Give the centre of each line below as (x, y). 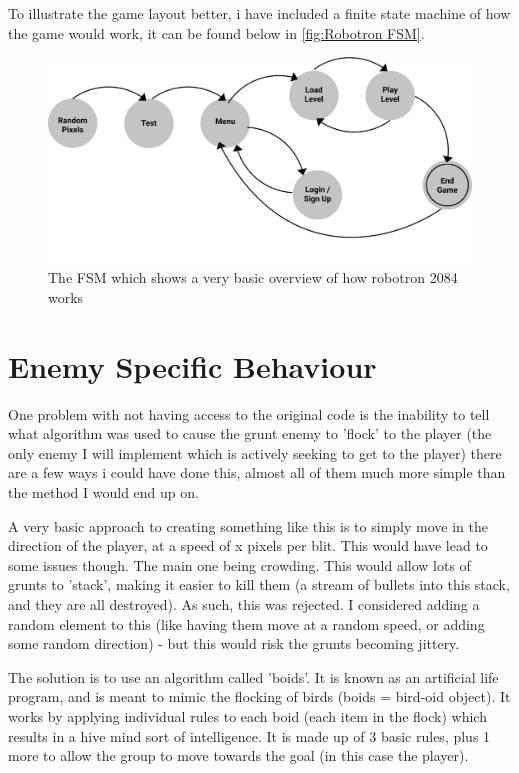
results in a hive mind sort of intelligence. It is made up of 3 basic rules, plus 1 (249, 735)
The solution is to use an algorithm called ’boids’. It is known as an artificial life (253, 676)
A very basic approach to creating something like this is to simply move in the (248, 525)
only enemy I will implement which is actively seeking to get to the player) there (255, 452)
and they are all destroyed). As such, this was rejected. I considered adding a (244, 604)
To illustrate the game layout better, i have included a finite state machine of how (259, 13)
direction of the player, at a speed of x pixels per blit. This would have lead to (248, 545)
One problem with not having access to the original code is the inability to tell (249, 413)
